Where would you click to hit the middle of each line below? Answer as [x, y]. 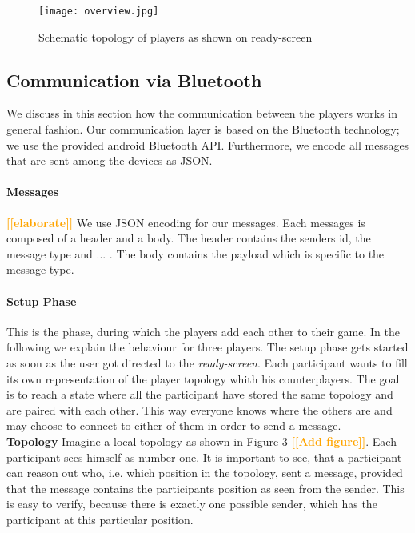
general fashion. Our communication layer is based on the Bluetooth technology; [203, 129]
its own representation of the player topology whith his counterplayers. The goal [203, 378]
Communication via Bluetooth [134, 80]
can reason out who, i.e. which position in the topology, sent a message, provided [205, 473]
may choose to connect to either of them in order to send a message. [174, 425]
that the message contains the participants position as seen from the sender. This [206, 488]
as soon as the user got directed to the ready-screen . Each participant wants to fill [207, 362]
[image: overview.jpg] [99, 11]
